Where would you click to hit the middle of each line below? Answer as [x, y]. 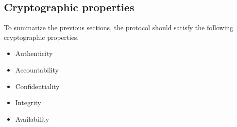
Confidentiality [37, 86]
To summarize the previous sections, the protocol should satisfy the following [119, 27]
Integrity [28, 102]
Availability [32, 118]
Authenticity [34, 53]
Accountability [37, 69]
